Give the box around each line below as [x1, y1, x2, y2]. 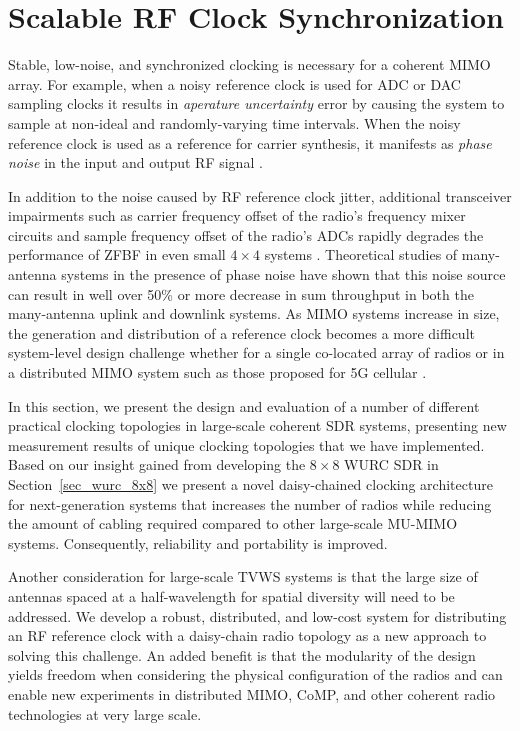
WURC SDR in [344, 454, 439, 475]
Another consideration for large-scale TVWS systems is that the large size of [8, 566, 478, 587]
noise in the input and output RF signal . [8, 152, 263, 173]
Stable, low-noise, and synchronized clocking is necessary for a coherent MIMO [8, 54, 491, 75]
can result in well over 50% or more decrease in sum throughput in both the [8, 283, 474, 304]
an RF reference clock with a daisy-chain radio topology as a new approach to [8, 625, 487, 646]
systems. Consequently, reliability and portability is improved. [8, 532, 388, 553]
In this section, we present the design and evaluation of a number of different [8, 395, 480, 416]
